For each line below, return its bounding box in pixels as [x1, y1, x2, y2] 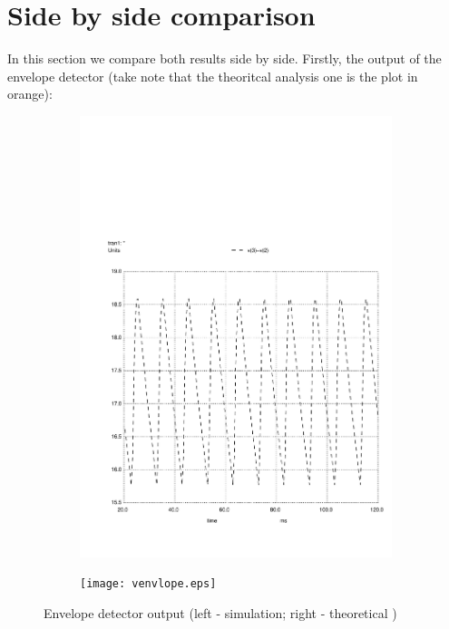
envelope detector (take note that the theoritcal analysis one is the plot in [7, 66, 418, 85]
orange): [7, 84, 53, 103]
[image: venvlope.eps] [80, 577, 217, 591]
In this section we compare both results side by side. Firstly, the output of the [7, 49, 442, 68]
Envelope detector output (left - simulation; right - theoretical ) [44, 603, 397, 622]
